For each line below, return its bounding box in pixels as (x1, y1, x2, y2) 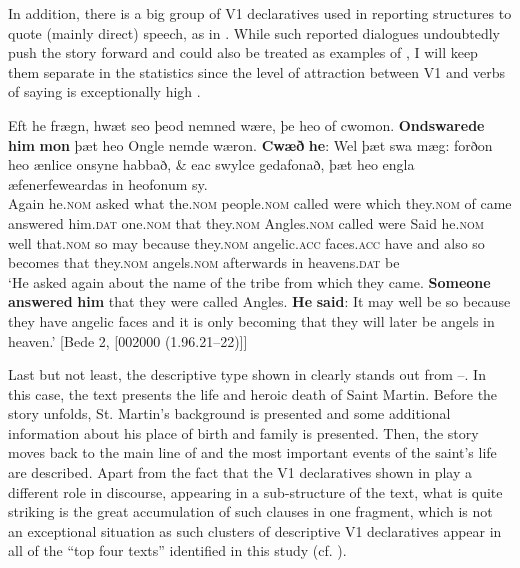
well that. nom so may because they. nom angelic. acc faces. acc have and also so (8, 232, 485, 253)
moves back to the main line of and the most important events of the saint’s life (8, 442, 497, 463)
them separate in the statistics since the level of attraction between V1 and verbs (8, 61, 506, 82)
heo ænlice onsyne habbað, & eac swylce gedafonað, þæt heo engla (8, 154, 415, 175)
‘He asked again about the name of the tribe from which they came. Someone (8, 271, 491, 292)
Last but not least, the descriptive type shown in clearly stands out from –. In (8, 364, 486, 385)
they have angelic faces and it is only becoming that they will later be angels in (8, 310, 495, 331)
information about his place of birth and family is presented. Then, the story (8, 422, 479, 443)
